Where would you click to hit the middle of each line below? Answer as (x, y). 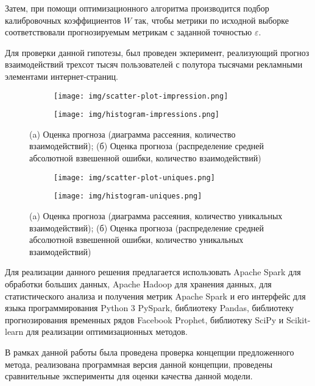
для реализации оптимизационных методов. (107, 332)
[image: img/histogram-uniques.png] (128, 196)
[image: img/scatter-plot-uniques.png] (134, 177)
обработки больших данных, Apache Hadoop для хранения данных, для (138, 283)
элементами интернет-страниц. (62, 76)
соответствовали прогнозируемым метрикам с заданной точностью (129, 32)
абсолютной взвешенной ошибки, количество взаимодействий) (145, 158)
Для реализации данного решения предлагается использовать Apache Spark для (153, 272)
